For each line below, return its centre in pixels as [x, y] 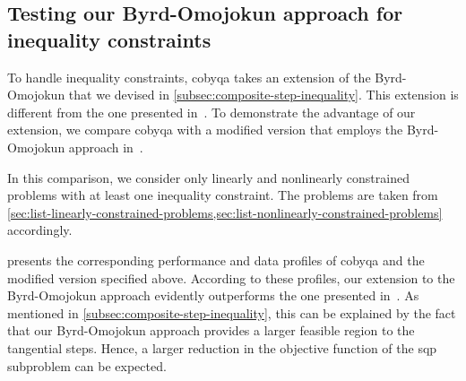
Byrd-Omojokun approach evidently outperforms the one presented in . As [213, 295]
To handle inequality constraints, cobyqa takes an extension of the [189, 77]
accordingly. [40, 230]
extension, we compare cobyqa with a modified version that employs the [205, 130]
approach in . [106, 147]
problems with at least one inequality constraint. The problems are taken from [223, 195]
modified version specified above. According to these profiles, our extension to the [231, 277]
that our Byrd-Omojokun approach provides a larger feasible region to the [211, 330]
